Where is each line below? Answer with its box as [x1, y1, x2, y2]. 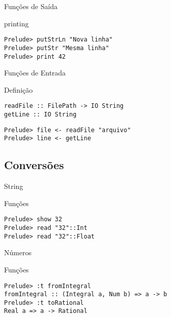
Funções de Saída [4, 1, 58, 11]
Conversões [4, 157, 64, 173]
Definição [4, 84, 33, 95]
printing [4, 18, 29, 28]
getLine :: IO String [4, 111, 77, 118]
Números [4, 247, 32, 258]
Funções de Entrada [4, 67, 66, 78]
